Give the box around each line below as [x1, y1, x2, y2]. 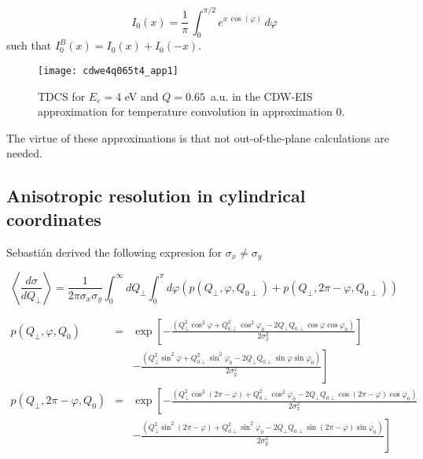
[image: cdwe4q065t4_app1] [38, 65, 178, 76]
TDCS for [38, 87, 86, 104]
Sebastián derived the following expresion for [6, 243, 223, 260]
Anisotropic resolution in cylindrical [6, 183, 306, 208]
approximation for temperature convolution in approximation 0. [38, 103, 345, 120]
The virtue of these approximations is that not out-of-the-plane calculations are [6, 129, 389, 146]
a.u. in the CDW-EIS [210, 87, 313, 104]
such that [6, 37, 52, 54]
